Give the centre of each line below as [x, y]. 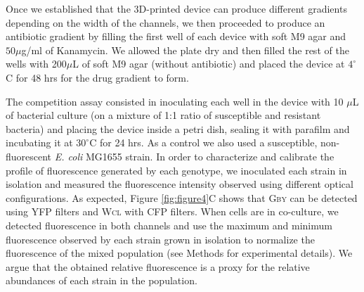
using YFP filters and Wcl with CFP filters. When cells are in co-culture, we [172, 211]
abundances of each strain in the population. [102, 280]
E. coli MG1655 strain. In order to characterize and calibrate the [194, 156]
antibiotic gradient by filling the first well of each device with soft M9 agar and [176, 36]
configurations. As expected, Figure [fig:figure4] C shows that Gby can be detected [182, 197]
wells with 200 [36, 64]
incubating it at [39, 142]
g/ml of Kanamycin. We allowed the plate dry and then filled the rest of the [185, 50]
